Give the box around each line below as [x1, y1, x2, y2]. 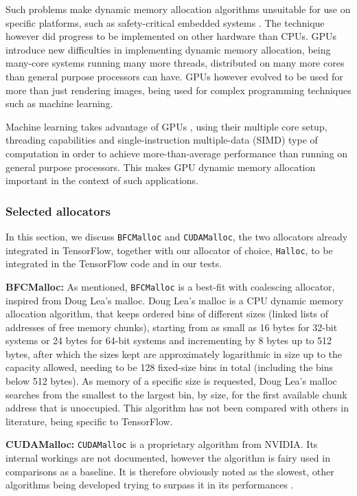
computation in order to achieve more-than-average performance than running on [5, 146, 348, 160]
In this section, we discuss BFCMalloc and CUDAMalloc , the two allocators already [5, 229, 348, 243]
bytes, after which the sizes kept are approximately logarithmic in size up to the [5, 346, 343, 361]
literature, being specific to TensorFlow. [5, 414, 173, 428]
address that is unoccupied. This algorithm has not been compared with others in [5, 401, 349, 415]
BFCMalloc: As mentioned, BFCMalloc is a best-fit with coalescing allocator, [5, 279, 335, 293]
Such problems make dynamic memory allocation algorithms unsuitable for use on [5, 2, 351, 16]
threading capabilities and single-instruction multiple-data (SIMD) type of [5, 133, 318, 147]
